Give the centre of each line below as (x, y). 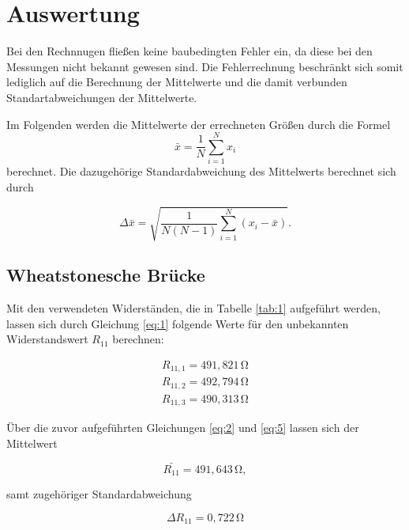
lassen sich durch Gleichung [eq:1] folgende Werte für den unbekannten (178, 323)
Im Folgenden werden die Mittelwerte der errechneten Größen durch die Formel (199, 124)
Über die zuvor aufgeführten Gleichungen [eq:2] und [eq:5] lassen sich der (183, 428)
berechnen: (138, 339)
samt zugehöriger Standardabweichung (99, 494)
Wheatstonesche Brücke (106, 275)
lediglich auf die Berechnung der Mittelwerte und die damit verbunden (177, 82)
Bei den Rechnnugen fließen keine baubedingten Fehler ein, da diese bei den (189, 51)
